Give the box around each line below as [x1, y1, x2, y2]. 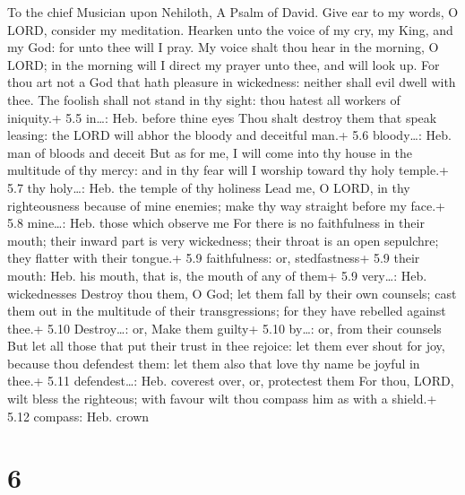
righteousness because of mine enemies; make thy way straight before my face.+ [7, 195, 445, 214]
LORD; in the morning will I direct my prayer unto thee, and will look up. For [7, 55, 440, 74]
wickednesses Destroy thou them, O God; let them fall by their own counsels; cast [7, 283, 457, 302]
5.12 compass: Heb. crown [7, 406, 150, 425]
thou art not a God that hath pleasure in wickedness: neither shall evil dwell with [7, 73, 456, 91]
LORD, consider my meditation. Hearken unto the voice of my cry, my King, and [7, 20, 453, 39]
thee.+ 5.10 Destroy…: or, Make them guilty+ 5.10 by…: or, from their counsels [7, 318, 442, 337]
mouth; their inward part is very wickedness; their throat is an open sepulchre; [7, 230, 439, 249]
